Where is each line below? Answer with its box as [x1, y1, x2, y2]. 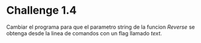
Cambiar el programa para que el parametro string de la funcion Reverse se [6, 23, 196, 30]
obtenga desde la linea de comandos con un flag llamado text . [6, 29, 162, 36]
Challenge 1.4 [6, 4, 77, 17]
